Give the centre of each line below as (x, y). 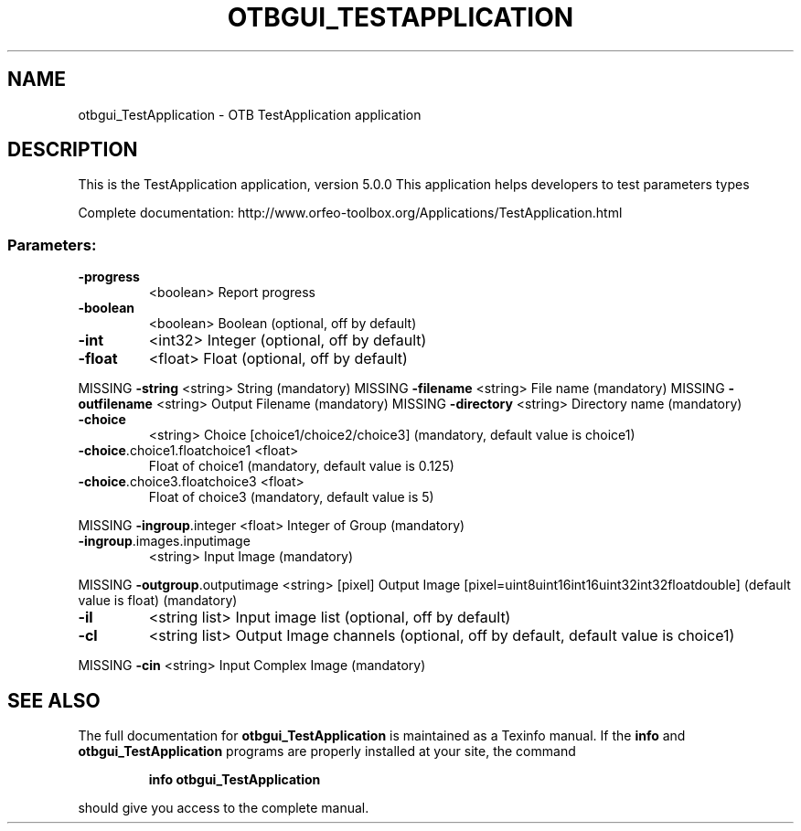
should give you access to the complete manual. (224, 808)
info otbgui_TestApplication (235, 780)
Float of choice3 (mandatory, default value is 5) (291, 497)
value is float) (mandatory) (158, 601)
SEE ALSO (54, 700)
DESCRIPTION (73, 150)
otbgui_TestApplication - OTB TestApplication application (250, 114)
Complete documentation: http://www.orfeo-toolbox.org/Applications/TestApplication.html (350, 213)
